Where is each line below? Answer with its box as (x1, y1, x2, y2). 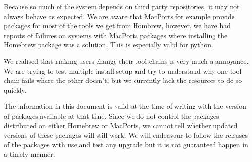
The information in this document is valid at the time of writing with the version (4, 101, 246, 111)
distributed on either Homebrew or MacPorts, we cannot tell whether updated (4, 120, 238, 130)
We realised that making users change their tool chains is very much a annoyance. (4, 56, 249, 66)
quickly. (4, 84, 27, 95)
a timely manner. (4, 149, 55, 159)
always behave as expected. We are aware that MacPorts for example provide (4, 11, 235, 21)
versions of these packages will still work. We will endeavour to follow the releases (4, 130, 248, 140)
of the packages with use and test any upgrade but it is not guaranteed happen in (4, 139, 248, 149)
